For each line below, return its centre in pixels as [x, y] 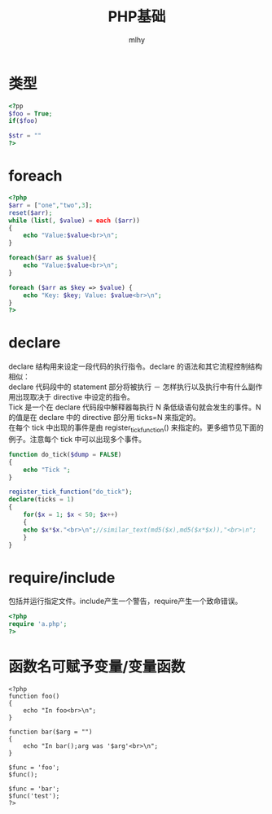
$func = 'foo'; [34, 767]
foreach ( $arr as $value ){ [52, 258]
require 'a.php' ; [38, 624]
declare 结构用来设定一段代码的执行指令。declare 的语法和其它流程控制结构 [136, 366]
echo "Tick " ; [47, 470]
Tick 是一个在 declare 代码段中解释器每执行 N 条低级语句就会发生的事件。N [135, 407]
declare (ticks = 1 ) [42, 500]
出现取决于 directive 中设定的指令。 [75, 397]
